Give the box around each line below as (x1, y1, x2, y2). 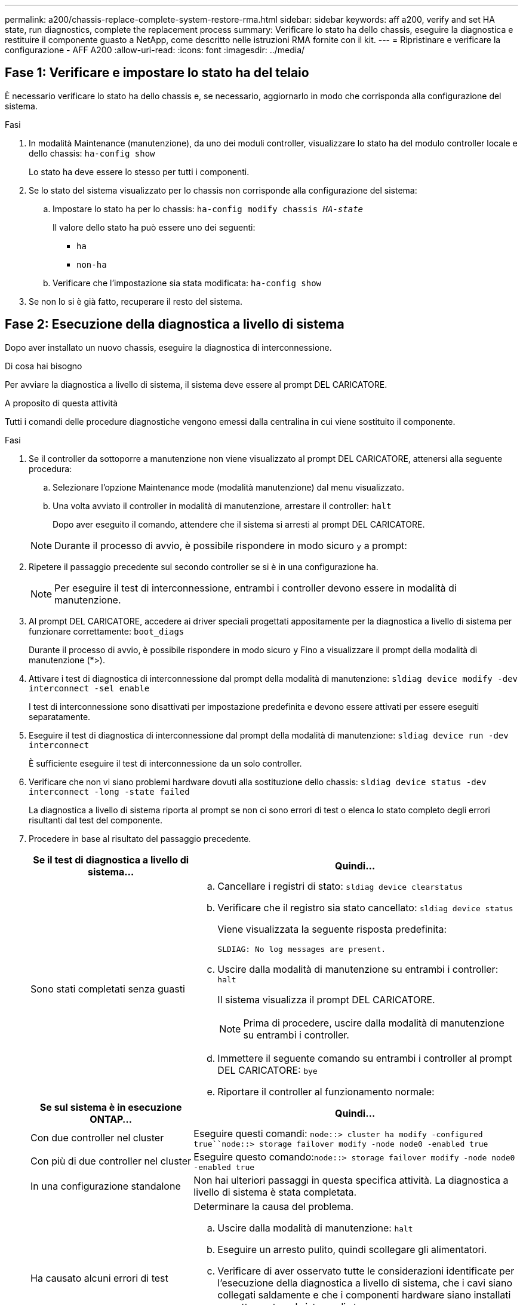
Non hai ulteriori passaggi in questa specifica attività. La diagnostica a (193, 1174, 509, 1186)
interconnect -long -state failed (29, 786, 190, 797)
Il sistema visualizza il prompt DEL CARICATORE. (217, 993, 435, 1006)
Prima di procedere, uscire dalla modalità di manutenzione (243, 1016, 504, 1029)
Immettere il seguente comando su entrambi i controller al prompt (217, 1052, 512, 1064)
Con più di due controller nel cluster (30, 1155, 192, 1168)
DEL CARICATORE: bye (217, 1064, 318, 1076)
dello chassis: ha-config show (29, 148, 155, 158)
